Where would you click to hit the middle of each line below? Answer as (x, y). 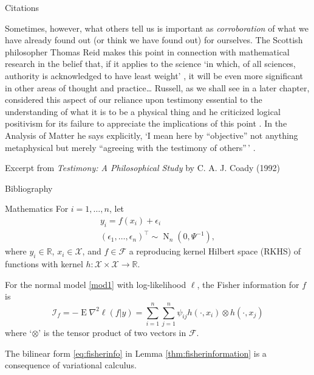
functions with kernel (44, 264)
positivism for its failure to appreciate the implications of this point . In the (146, 123)
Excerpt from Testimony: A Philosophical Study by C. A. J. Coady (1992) (142, 168)
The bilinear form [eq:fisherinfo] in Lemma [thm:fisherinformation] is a (136, 353)
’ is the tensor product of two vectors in (112, 332)
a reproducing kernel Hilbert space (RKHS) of (215, 251)
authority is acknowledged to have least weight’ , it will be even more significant (154, 75)
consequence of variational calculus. (71, 365)
